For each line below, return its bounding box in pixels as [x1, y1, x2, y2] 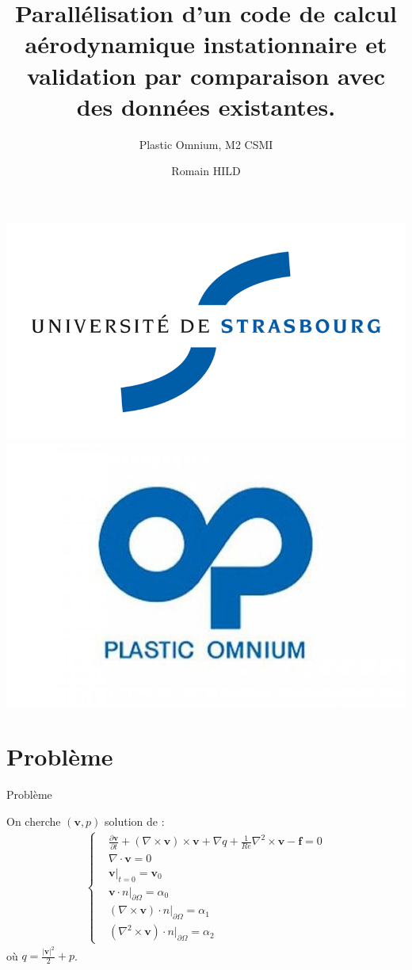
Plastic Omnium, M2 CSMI [139, 136, 273, 152]
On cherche [6, 812, 61, 829]
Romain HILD [171, 162, 241, 179]
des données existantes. [76, 90, 336, 122]
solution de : [105, 812, 165, 829]
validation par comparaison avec [27, 59, 385, 91]
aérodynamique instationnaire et [25, 28, 387, 60]
